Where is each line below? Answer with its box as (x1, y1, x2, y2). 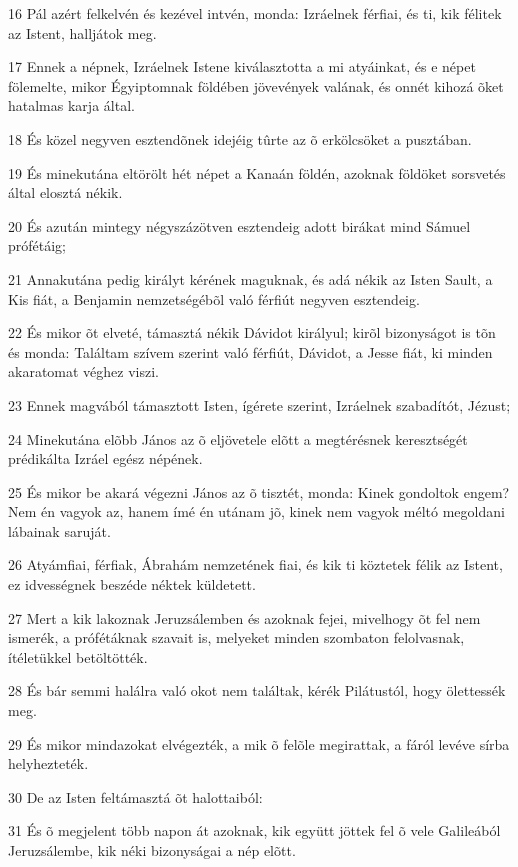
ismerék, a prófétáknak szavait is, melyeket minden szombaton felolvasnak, (8, 627, 465, 648)
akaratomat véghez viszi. (8, 361, 159, 382)
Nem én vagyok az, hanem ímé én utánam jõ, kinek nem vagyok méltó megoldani (8, 501, 505, 522)
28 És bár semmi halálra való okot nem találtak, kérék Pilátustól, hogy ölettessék (8, 680, 506, 701)
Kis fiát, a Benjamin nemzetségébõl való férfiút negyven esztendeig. (8, 288, 420, 309)
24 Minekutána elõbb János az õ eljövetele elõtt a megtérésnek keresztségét (8, 428, 468, 449)
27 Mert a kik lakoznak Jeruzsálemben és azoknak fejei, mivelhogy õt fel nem (8, 607, 481, 628)
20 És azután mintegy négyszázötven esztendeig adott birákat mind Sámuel (8, 215, 471, 236)
